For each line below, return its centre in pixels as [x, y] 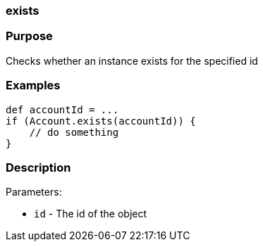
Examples [33, 85]
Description [38, 167]
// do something [74, 132]
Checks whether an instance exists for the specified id [132, 61]
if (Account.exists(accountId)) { [101, 121]
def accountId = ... [62, 109]
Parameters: [34, 192]
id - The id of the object [91, 214]
